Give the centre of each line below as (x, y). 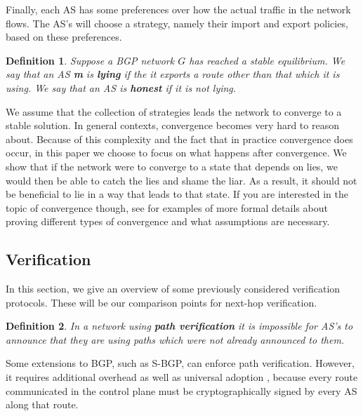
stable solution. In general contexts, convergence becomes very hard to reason (172, 125)
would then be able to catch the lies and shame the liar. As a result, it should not (181, 180)
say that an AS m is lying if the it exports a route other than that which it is (173, 74)
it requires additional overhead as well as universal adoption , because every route (182, 377)
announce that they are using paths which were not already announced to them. (175, 339)
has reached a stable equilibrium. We (267, 60)
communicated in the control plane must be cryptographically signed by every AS (181, 390)
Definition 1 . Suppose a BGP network (90, 60)
